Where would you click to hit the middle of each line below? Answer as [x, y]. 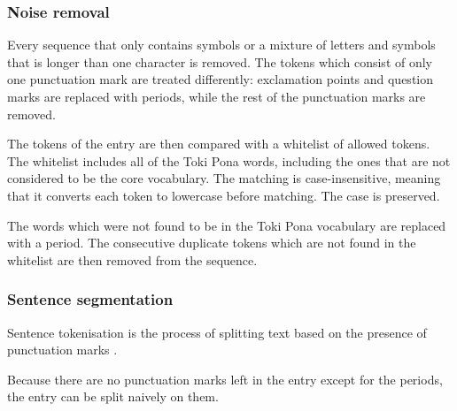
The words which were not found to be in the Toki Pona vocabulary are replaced [227, 225]
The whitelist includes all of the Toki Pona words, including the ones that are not [229, 160]
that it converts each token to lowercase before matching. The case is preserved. [224, 195]
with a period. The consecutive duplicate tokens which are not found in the [212, 243]
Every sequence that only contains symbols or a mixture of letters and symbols [221, 45]
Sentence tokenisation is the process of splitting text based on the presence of [217, 332]
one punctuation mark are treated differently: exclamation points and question [221, 79]
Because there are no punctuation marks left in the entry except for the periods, [225, 379]
